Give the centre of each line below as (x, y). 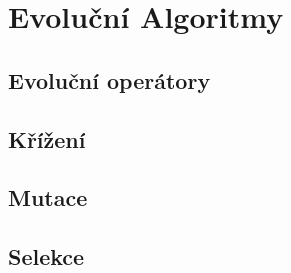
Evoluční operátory (109, 79)
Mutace (48, 197)
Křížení (47, 138)
